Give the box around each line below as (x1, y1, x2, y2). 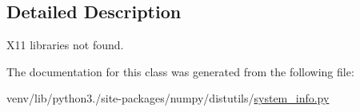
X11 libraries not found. (6, 37, 124, 53)
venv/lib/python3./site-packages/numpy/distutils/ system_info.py (6, 90, 330, 106)
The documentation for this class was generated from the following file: (6, 63, 354, 79)
